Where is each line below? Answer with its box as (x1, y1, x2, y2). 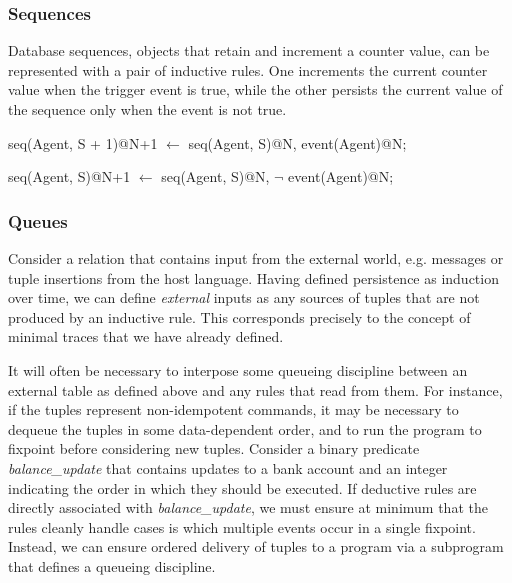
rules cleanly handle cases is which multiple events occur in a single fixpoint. (8, 516, 476, 537)
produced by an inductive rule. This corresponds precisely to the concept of (8, 306, 471, 327)
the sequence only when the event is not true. (8, 99, 287, 119)
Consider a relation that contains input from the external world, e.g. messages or (8, 248, 504, 268)
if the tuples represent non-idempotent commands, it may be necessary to (8, 399, 459, 420)
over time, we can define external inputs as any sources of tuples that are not (8, 287, 480, 308)
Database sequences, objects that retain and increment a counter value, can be (8, 40, 490, 61)
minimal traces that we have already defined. (8, 326, 284, 347)
